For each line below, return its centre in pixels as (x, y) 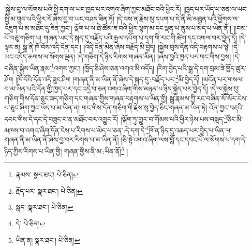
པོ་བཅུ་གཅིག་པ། (23, 37)
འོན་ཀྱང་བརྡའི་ (226, 108)
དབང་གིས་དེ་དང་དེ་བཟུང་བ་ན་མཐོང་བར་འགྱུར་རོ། (61, 119)
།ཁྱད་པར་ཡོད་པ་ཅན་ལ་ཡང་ (215, 9)
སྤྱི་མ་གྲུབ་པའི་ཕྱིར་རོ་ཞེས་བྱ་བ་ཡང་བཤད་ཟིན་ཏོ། (59, 18)
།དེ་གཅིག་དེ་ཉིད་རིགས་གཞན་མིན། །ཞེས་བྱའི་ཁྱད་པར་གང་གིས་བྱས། (154, 56)
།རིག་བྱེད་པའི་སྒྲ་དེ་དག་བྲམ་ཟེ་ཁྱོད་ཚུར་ (201, 68)
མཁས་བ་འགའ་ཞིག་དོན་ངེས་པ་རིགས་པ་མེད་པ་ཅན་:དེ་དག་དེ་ (75, 130)
